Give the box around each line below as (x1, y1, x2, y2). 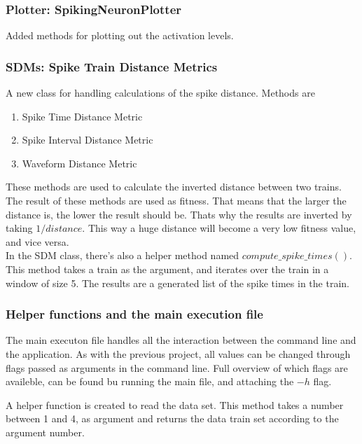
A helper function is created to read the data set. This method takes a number (6, 397, 344, 412)
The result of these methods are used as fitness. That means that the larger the (6, 193, 347, 207)
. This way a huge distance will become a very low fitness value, (82, 221, 356, 235)
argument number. (6, 424, 85, 439)
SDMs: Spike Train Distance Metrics (6, 57, 218, 75)
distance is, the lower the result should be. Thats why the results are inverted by (6, 207, 352, 221)
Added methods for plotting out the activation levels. (6, 28, 234, 43)
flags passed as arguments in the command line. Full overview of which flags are (6, 360, 348, 375)
